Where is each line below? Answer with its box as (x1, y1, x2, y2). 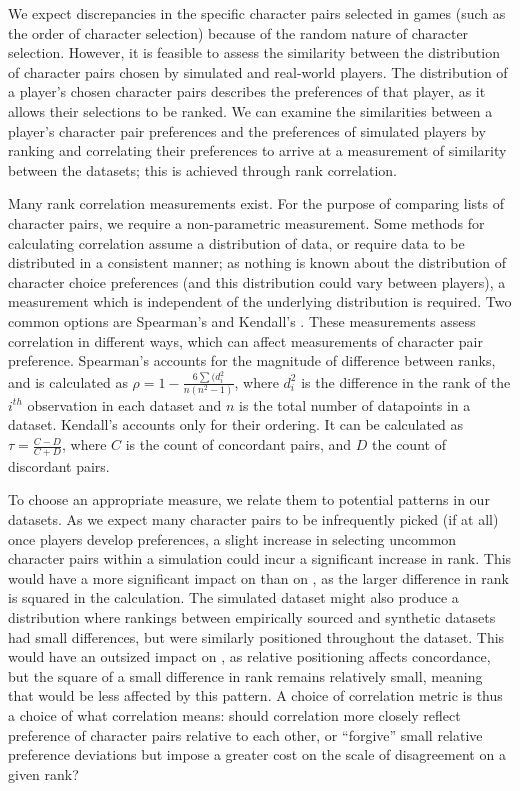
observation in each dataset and (27, 394, 222, 415)
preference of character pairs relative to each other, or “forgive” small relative (8, 724, 483, 745)
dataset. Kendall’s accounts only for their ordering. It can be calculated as (8, 414, 464, 435)
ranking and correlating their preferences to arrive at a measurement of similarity (8, 140, 507, 161)
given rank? (8, 763, 79, 784)
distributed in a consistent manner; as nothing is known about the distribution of (8, 252, 507, 273)
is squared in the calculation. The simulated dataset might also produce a (8, 587, 459, 608)
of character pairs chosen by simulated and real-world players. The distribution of (8, 61, 508, 82)
